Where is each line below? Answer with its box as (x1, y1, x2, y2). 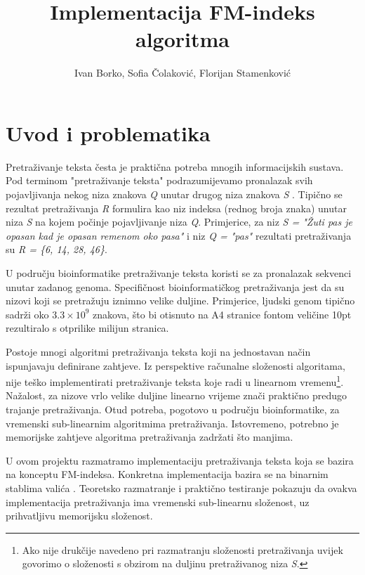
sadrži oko (6, 306, 49, 321)
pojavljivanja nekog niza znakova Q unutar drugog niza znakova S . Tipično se (6, 187, 343, 202)
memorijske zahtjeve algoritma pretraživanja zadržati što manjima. (6, 429, 293, 444)
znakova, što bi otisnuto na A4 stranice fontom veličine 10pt (93, 306, 352, 321)
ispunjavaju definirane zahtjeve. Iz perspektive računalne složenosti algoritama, (6, 358, 345, 373)
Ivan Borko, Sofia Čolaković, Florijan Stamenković (74, 65, 291, 80)
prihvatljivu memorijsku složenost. (6, 508, 153, 523)
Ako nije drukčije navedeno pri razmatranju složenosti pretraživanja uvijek (22, 542, 343, 557)
